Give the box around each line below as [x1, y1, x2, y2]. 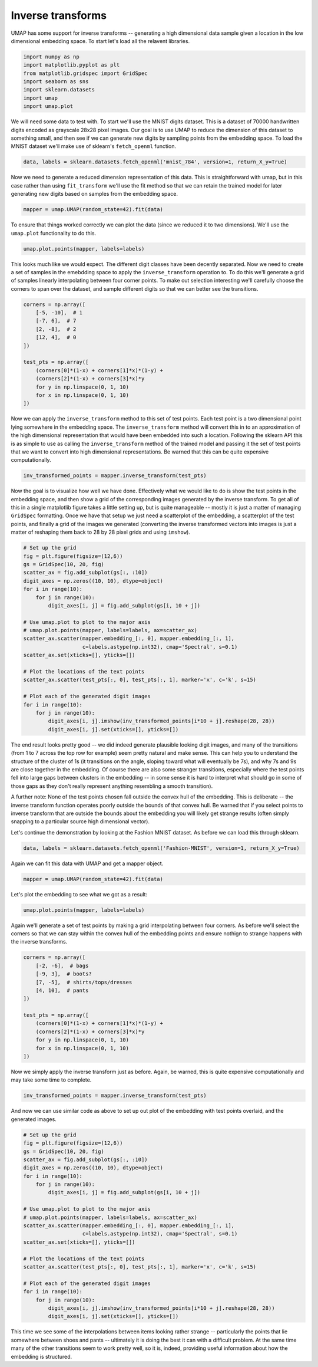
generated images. [11, 1115, 57, 1123]
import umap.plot [23, 103, 74, 110]
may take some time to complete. [11, 1076, 92, 1083]
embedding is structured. [11, 1353, 72, 1360]
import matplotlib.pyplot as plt [23, 62, 120, 68]
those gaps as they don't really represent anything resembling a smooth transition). [11, 782, 213, 790]
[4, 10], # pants [35, 987, 89, 994]
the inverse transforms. [11, 938, 68, 945]
